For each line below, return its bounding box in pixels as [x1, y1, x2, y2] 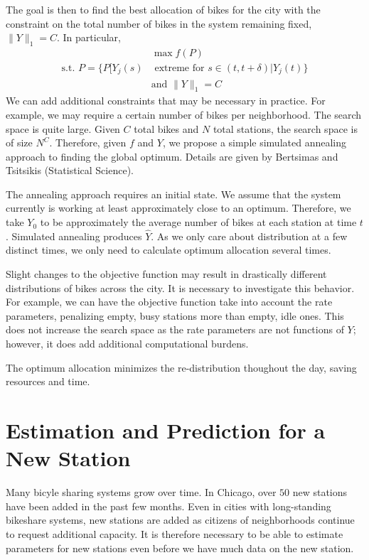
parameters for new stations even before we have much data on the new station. [6, 540, 354, 555]
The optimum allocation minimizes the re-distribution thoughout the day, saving [6, 360, 357, 375]
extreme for [154, 63, 205, 74]
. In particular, [57, 30, 121, 45]
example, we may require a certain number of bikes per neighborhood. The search [6, 107, 362, 122]
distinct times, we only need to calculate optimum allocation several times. [6, 242, 331, 257]
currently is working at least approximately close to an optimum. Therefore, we [6, 200, 351, 215]
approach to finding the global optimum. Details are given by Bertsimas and [6, 149, 338, 163]
